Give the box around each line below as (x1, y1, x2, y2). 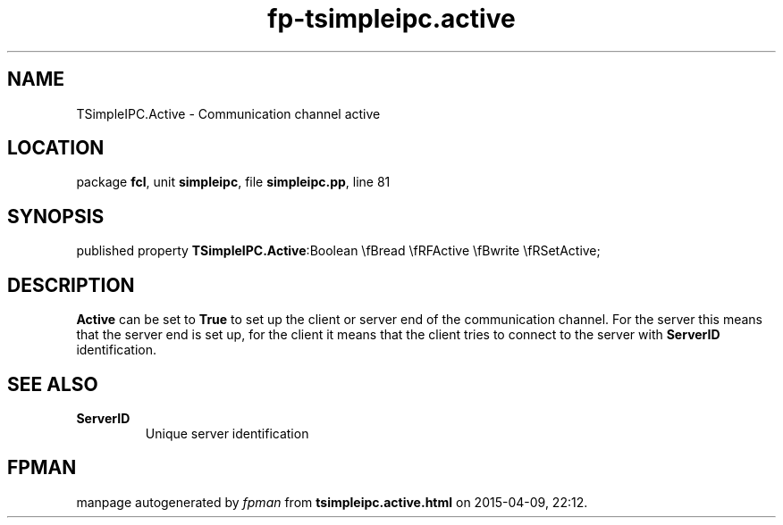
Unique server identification (145, 425, 309, 441)
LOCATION (7, 137, 105, 160)
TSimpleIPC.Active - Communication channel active (76, 105, 381, 121)
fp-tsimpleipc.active (267, 4, 516, 34)
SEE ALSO (7, 372, 98, 396)
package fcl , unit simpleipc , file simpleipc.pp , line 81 (76, 174, 391, 190)
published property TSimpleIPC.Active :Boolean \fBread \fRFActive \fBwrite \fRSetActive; (76, 243, 601, 259)
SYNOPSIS (7, 204, 105, 228)
